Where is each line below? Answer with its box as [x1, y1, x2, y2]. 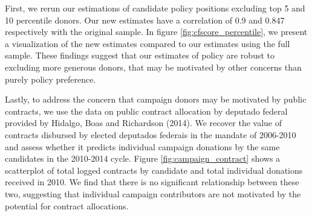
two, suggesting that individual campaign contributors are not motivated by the [5, 187, 301, 200]
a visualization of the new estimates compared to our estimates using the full [5, 37, 290, 49]
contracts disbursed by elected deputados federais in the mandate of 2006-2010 [5, 128, 296, 141]
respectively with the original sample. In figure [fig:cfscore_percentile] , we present [5, 25, 308, 38]
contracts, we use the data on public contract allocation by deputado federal [5, 104, 288, 117]
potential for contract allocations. [5, 199, 129, 212]
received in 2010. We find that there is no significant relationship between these [5, 176, 299, 188]
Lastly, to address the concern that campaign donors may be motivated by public [5, 93, 307, 106]
